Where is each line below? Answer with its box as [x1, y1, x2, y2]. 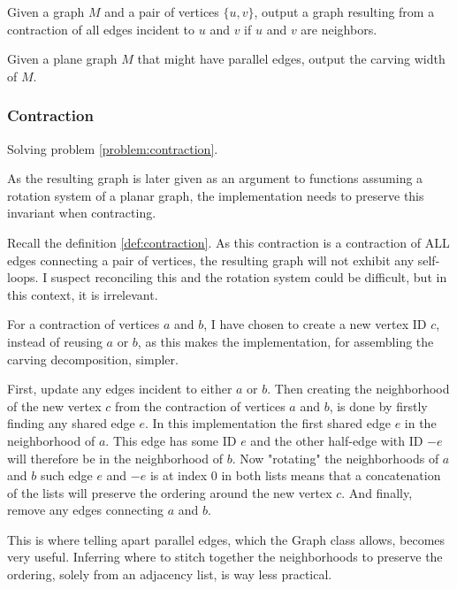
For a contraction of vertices [7, 315, 160, 333]
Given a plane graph [7, 50, 118, 68]
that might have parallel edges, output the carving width [137, 50, 446, 68]
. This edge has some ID [105, 431, 237, 449]
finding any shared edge [7, 414, 135, 432]
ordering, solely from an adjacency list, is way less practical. [7, 565, 332, 584]
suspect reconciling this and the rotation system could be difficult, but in [50, 268, 447, 287]
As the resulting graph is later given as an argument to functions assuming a [7, 169, 423, 187]
